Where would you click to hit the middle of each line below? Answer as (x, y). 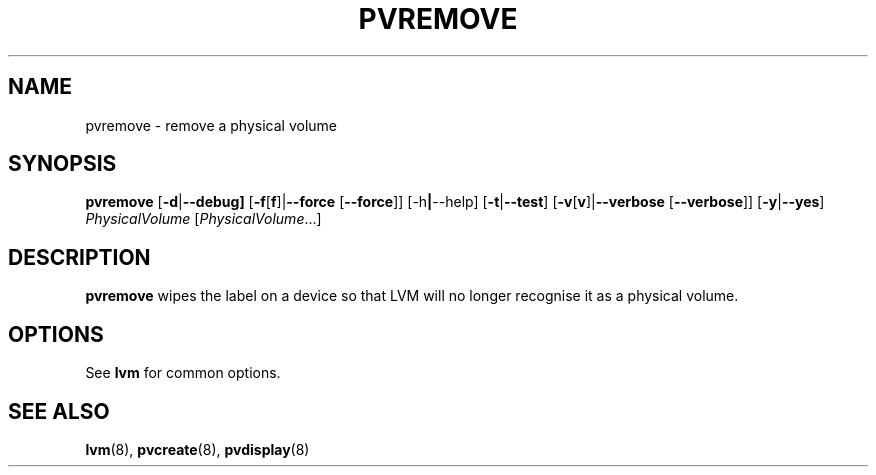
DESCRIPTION (79, 257)
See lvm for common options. (183, 373)
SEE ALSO (59, 411)
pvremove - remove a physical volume (211, 125)
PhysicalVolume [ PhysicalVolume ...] (203, 219)
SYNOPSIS (62, 164)
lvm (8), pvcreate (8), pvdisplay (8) (197, 449)
